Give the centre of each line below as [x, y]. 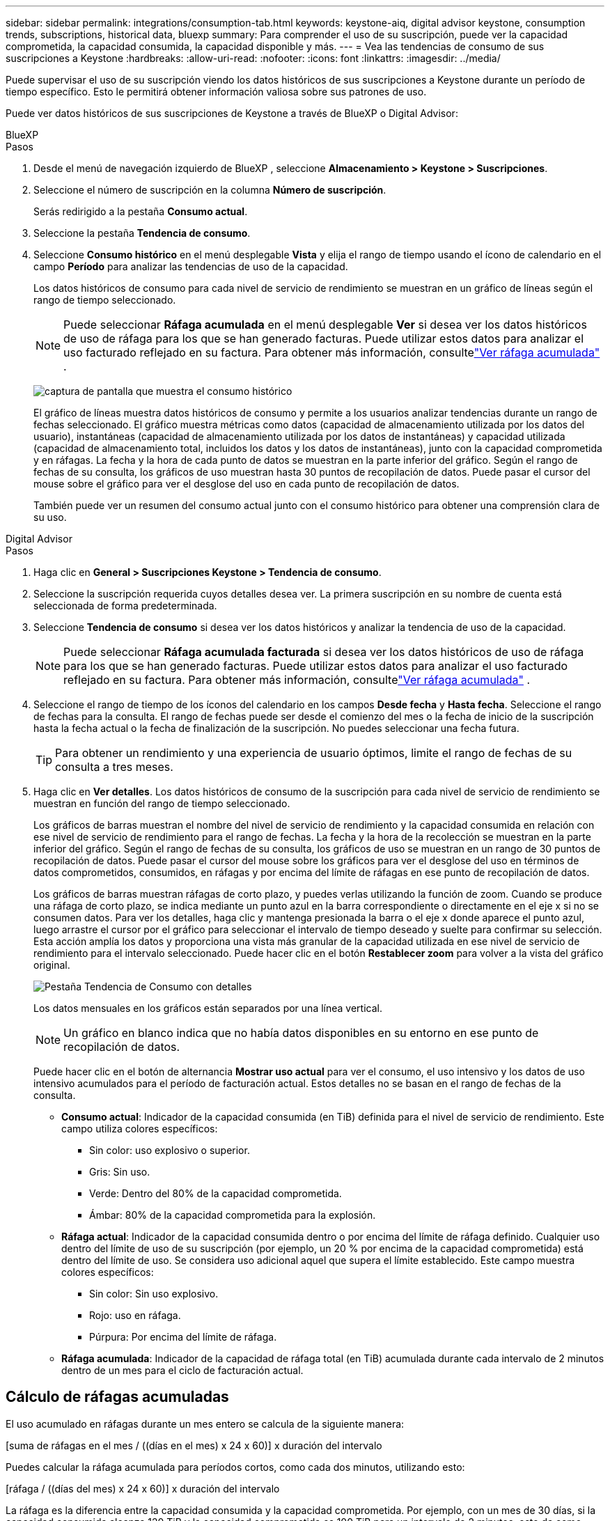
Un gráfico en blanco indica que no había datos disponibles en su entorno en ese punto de [301, 1033]
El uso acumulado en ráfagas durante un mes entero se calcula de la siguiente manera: [205, 1423]
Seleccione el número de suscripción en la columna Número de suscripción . [210, 190]
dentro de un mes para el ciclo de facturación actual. [182, 1370]
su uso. [50, 517]
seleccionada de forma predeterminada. [125, 606]
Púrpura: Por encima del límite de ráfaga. [183, 1337]
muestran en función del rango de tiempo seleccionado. [162, 803]
